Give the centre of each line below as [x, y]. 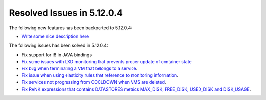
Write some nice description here [55, 36]
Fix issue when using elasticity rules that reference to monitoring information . [100, 75]
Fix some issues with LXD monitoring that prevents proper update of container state [106, 62]
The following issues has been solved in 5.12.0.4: [59, 46]
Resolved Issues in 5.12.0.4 [66, 13]
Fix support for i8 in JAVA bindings [57, 55]
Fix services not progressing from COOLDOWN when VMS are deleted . [94, 82]
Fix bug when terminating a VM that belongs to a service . [80, 68]
